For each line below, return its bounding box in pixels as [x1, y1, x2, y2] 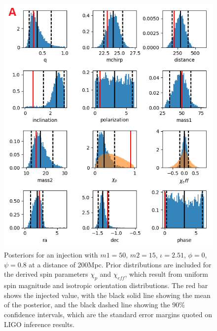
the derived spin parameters [4, 269, 88, 279]
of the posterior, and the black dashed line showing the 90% [4, 299, 185, 310]
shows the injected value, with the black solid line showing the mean [4, 290, 211, 300]
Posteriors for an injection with [4, 250, 98, 260]
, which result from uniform [125, 269, 209, 279]
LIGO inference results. [4, 319, 74, 329]
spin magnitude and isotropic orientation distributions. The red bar [4, 280, 208, 291]
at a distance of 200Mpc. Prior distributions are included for [29, 259, 212, 269]
